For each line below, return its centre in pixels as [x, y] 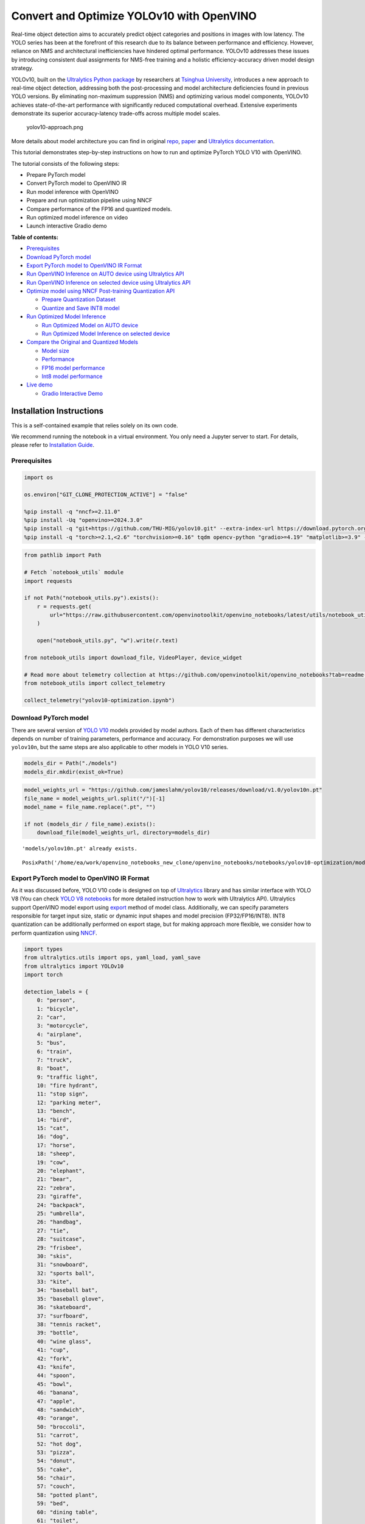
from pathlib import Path [63, 555]
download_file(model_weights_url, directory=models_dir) [123, 833]
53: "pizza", [56, 1452]
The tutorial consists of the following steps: [65, 163]
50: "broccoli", [61, 1427]
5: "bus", [51, 1043]
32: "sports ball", [66, 1273]
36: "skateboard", [64, 1307]
